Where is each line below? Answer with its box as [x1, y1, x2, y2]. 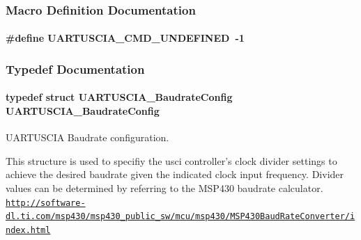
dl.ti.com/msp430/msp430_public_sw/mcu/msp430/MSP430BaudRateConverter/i [6, 211, 355, 222]
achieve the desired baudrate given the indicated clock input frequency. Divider [6, 167, 344, 182]
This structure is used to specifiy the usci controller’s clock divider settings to [6, 153, 337, 168]
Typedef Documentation [6, 60, 145, 77]
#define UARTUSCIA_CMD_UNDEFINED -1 [6, 31, 245, 45]
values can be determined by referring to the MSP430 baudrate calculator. [6, 181, 323, 195]
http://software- [6, 198, 86, 208]
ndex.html [6, 225, 51, 235]
